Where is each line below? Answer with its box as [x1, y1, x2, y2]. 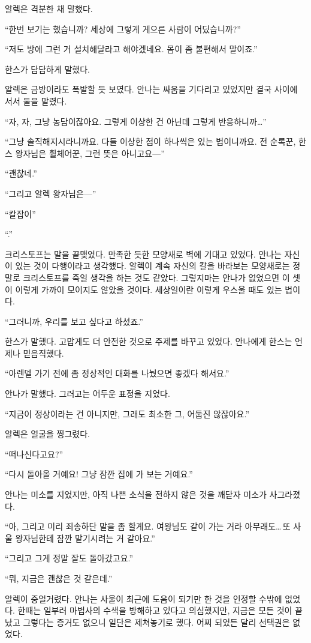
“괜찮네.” [5, 167, 37, 180]
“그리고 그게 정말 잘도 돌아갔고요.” [5, 552, 134, 564]
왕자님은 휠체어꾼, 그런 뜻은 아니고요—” [15, 146, 165, 159]
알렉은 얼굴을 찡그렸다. [5, 427, 90, 440]
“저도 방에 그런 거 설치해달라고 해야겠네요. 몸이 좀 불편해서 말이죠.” [5, 43, 258, 55]
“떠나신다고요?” [5, 447, 64, 460]
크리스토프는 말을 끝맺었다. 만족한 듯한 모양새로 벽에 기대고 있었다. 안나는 [5, 247, 282, 260]
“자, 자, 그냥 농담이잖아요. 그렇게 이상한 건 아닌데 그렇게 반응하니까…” [5, 115, 267, 127]
